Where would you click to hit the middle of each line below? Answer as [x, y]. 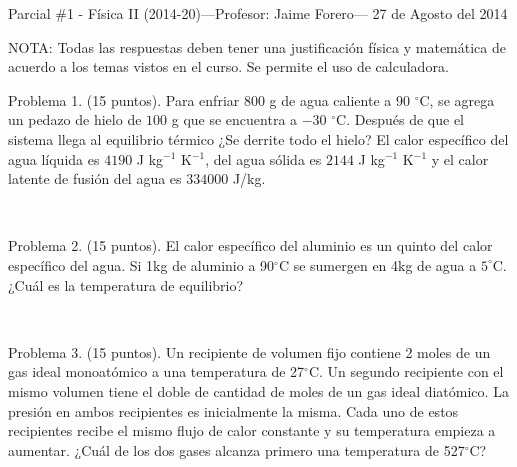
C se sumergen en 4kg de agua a [377, 264]
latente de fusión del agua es [95, 178]
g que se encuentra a [234, 119]
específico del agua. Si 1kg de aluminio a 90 [141, 264]
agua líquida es [54, 158]
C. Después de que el [400, 119]
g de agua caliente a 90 [339, 99]
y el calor [460, 158]
